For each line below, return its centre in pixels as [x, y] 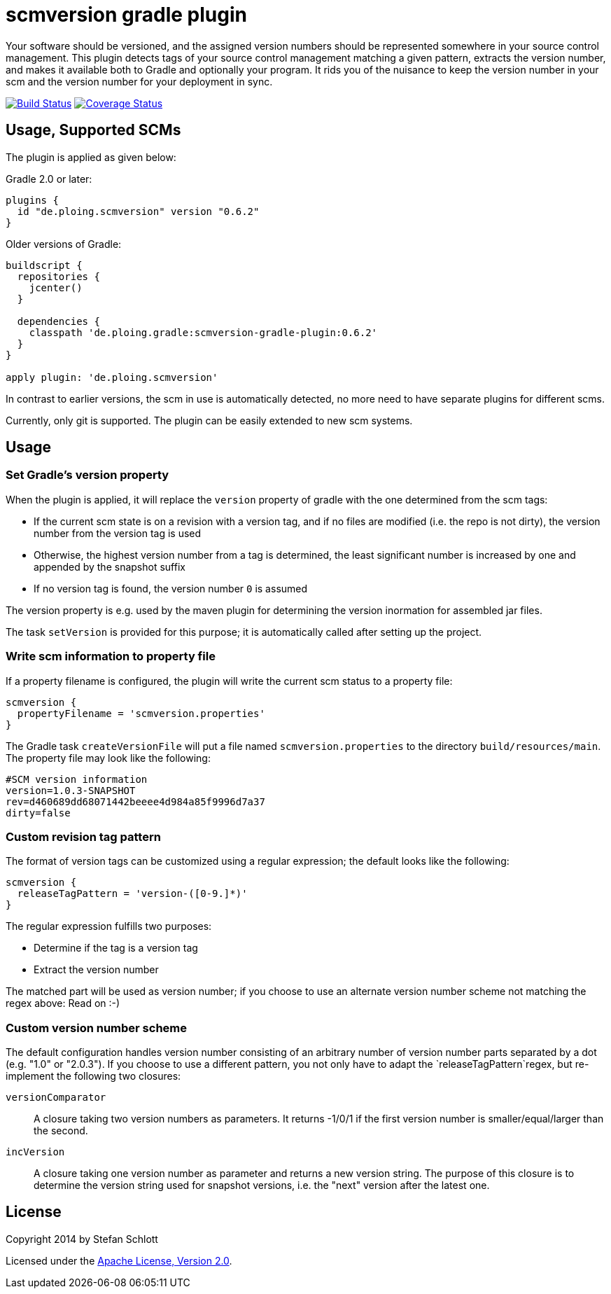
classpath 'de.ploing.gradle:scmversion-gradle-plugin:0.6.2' [203, 332]
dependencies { [58, 321]
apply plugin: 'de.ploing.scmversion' [112, 377]
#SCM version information [77, 779]
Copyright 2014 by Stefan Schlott [82, 1239]
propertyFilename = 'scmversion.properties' [141, 713]
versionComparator [56, 1098]
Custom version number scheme [97, 1028]
